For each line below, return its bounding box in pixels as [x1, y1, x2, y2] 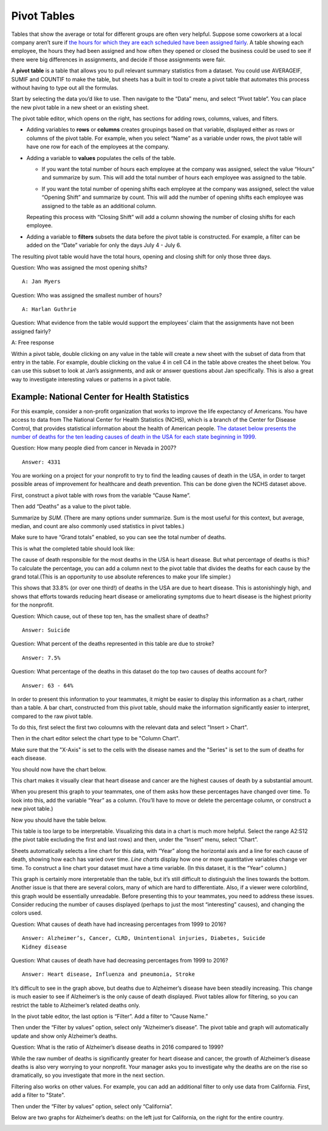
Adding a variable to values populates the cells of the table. [26, 154, 176, 161]
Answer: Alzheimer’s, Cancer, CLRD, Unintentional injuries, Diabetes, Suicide [22, 934, 265, 942]
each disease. [11, 754, 47, 762]
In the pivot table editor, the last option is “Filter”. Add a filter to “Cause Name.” [11, 1013, 208, 1020]
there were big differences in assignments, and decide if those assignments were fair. [11, 55, 226, 63]
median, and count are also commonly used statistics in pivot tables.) [11, 523, 185, 530]
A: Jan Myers [22, 278, 61, 285]
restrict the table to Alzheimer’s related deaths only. [11, 1001, 141, 1009]
